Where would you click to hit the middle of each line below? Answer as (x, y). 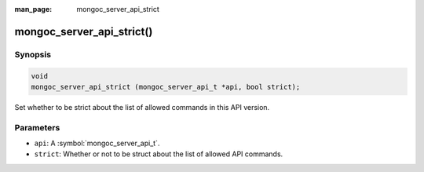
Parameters (37, 127)
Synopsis (33, 54)
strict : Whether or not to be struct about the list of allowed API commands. (159, 154)
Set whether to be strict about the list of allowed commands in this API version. (142, 107)
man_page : (33, 9)
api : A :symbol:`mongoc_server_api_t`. (97, 143)
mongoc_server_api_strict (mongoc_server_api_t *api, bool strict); (166, 87)
